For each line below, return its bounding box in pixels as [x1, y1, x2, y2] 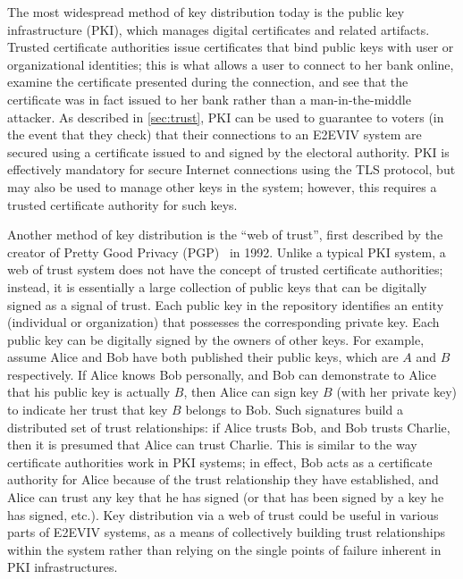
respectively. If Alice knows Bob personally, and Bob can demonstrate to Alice [7, 365, 436, 383]
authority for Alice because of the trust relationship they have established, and [7, 470, 439, 489]
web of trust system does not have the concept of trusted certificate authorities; [7, 260, 443, 279]
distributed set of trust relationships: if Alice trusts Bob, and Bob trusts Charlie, [7, 417, 450, 436]
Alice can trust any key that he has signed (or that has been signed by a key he [7, 488, 444, 507]
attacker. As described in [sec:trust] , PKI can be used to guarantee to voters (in [7, 107, 444, 126]
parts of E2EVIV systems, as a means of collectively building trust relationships [7, 523, 446, 541]
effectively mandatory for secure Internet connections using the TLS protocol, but [7, 160, 456, 179]
